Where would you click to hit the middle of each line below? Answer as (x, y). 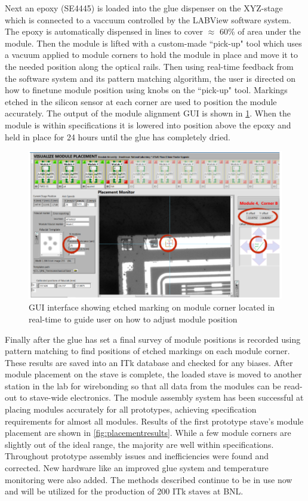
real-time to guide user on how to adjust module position (133, 319)
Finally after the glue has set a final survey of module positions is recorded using (153, 339)
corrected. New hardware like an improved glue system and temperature (137, 468)
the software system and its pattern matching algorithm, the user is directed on (150, 78)
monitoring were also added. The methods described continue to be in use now (149, 479)
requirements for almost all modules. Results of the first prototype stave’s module (154, 421)
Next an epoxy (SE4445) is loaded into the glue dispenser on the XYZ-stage (144, 8)
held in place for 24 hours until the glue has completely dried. (118, 136)
